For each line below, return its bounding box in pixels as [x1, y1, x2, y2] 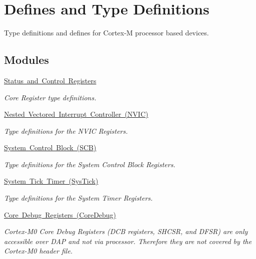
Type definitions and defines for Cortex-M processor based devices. [4, 27, 209, 38]
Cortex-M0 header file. [4, 246, 73, 256]
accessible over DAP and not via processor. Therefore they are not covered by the [4, 236, 252, 246]
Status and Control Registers [4, 75, 96, 85]
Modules [4, 52, 49, 67]
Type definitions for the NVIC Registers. [4, 125, 128, 136]
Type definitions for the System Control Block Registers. [4, 159, 175, 169]
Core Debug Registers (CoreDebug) [4, 209, 116, 220]
